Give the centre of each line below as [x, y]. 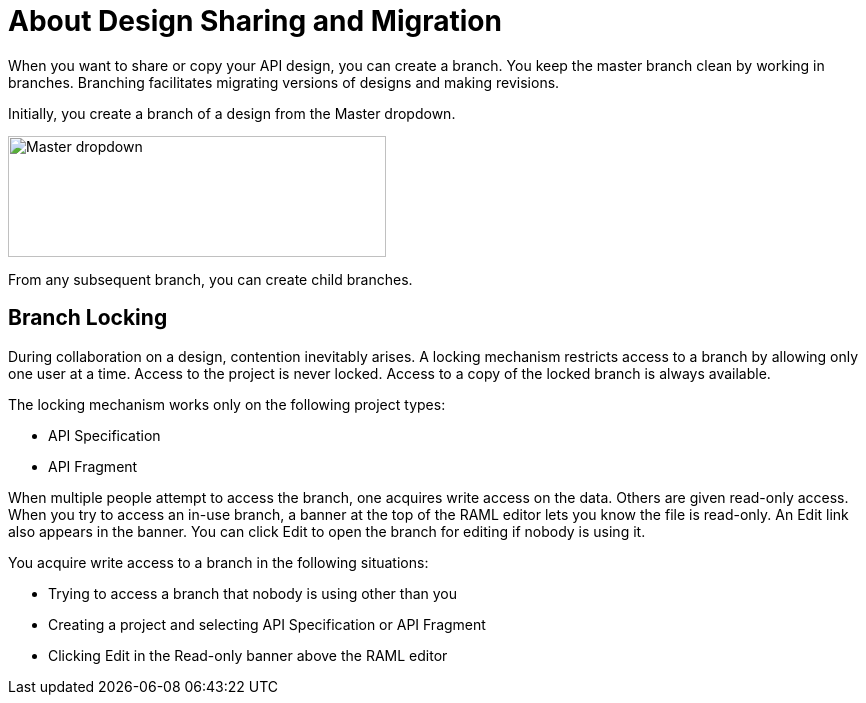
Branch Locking [88, 318]
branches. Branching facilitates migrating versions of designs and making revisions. [284, 82]
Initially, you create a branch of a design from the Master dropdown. [232, 113]
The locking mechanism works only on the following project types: [227, 404]
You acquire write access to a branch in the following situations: [218, 562]
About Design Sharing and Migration [255, 21]
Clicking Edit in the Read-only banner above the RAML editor [248, 655]
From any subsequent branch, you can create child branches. [210, 279]
